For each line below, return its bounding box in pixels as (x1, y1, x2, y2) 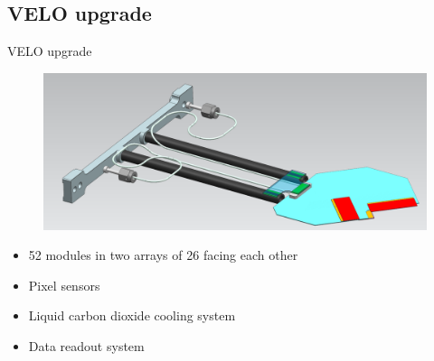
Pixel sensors (28, 275, 100, 294)
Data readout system (28, 337, 145, 356)
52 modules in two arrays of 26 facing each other (28, 245, 298, 264)
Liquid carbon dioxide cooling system (28, 306, 236, 325)
